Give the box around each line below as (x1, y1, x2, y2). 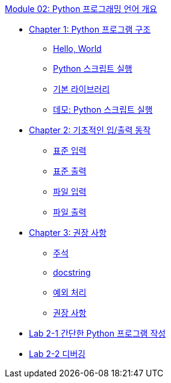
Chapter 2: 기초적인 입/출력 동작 (29, 125, 151, 135)
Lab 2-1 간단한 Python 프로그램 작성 (29, 328, 166, 338)
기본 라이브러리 (53, 84, 110, 94)
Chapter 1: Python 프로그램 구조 (29, 24, 151, 34)
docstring (53, 267, 91, 277)
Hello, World (53, 43, 102, 54)
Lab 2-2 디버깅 (29, 349, 85, 359)
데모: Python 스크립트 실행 (53, 104, 153, 115)
